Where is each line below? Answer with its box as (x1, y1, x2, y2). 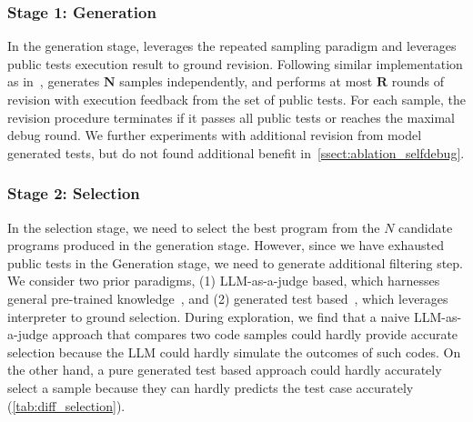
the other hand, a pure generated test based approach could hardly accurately (7, 360, 442, 379)
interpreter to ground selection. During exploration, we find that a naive (7, 306, 410, 326)
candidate (398, 217, 453, 236)
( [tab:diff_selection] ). (7, 396, 126, 415)
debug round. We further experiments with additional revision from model (7, 126, 422, 145)
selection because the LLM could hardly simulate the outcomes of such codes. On (7, 342, 461, 361)
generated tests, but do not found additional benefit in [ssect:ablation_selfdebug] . (7, 143, 465, 162)
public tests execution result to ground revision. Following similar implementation (7, 54, 463, 73)
